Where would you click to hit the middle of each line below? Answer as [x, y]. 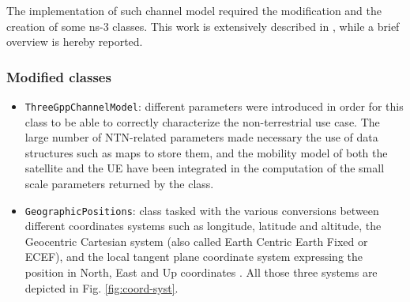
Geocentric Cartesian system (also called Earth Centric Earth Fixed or [196, 241]
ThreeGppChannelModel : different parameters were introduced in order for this [214, 106]
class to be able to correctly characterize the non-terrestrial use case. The [202, 121]
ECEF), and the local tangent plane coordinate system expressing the [194, 257]
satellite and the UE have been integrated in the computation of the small [205, 168]
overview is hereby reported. [75, 42]
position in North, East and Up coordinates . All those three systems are [201, 272]
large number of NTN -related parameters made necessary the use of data [201, 137]
